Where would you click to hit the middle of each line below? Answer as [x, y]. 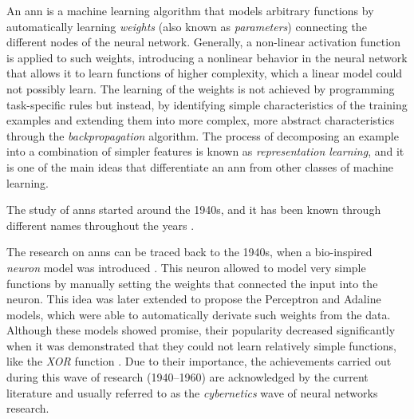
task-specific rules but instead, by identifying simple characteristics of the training [207, 104]
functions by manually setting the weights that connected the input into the [192, 283]
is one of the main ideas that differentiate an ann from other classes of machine [200, 166]
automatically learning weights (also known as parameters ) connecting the [187, 26]
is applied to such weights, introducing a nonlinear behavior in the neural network [207, 57]
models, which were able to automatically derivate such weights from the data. [199, 314]
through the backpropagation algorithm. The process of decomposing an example [203, 135]
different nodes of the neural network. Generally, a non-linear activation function [203, 42]
